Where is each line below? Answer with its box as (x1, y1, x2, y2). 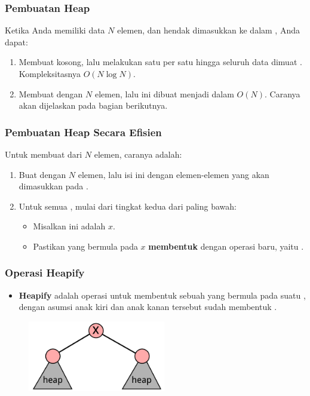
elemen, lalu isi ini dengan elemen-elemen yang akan (78, 168, 269, 180)
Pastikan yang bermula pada (33, 240, 138, 252)
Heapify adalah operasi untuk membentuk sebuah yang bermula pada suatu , (19, 288, 306, 301)
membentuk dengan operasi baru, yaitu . (148, 240, 304, 252)
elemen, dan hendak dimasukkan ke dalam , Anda (117, 24, 300, 36)
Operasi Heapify (5, 265, 85, 280)
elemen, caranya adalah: (94, 148, 182, 160)
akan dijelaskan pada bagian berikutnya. (19, 99, 168, 112)
